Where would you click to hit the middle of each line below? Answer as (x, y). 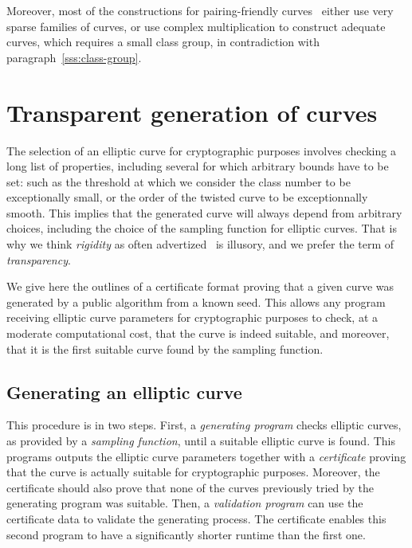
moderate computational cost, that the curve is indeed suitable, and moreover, (198, 333)
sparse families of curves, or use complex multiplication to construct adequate (196, 26)
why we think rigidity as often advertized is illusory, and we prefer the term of (200, 244)
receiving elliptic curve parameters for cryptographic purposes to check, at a (192, 317)
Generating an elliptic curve (124, 391)
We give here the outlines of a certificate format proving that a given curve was (200, 286)
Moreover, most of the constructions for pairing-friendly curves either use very (200, 10)
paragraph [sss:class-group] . (74, 57)
